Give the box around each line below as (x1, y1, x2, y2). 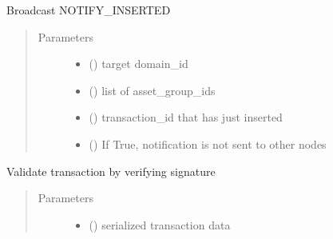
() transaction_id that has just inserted (89, 109, 283, 125)
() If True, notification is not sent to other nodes (89, 135, 327, 152)
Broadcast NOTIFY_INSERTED (6, 2, 171, 18)
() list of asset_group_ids (89, 82, 216, 98)
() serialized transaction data (89, 216, 231, 233)
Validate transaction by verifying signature (6, 162, 216, 179)
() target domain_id (89, 55, 188, 72)
